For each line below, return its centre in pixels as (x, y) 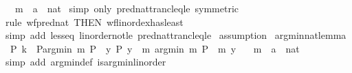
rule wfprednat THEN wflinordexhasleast (94, 21)
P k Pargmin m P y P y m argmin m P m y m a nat (155, 48)
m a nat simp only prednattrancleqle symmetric (127, 8)
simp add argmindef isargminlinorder (86, 62)
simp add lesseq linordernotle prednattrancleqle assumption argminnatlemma (176, 35)
